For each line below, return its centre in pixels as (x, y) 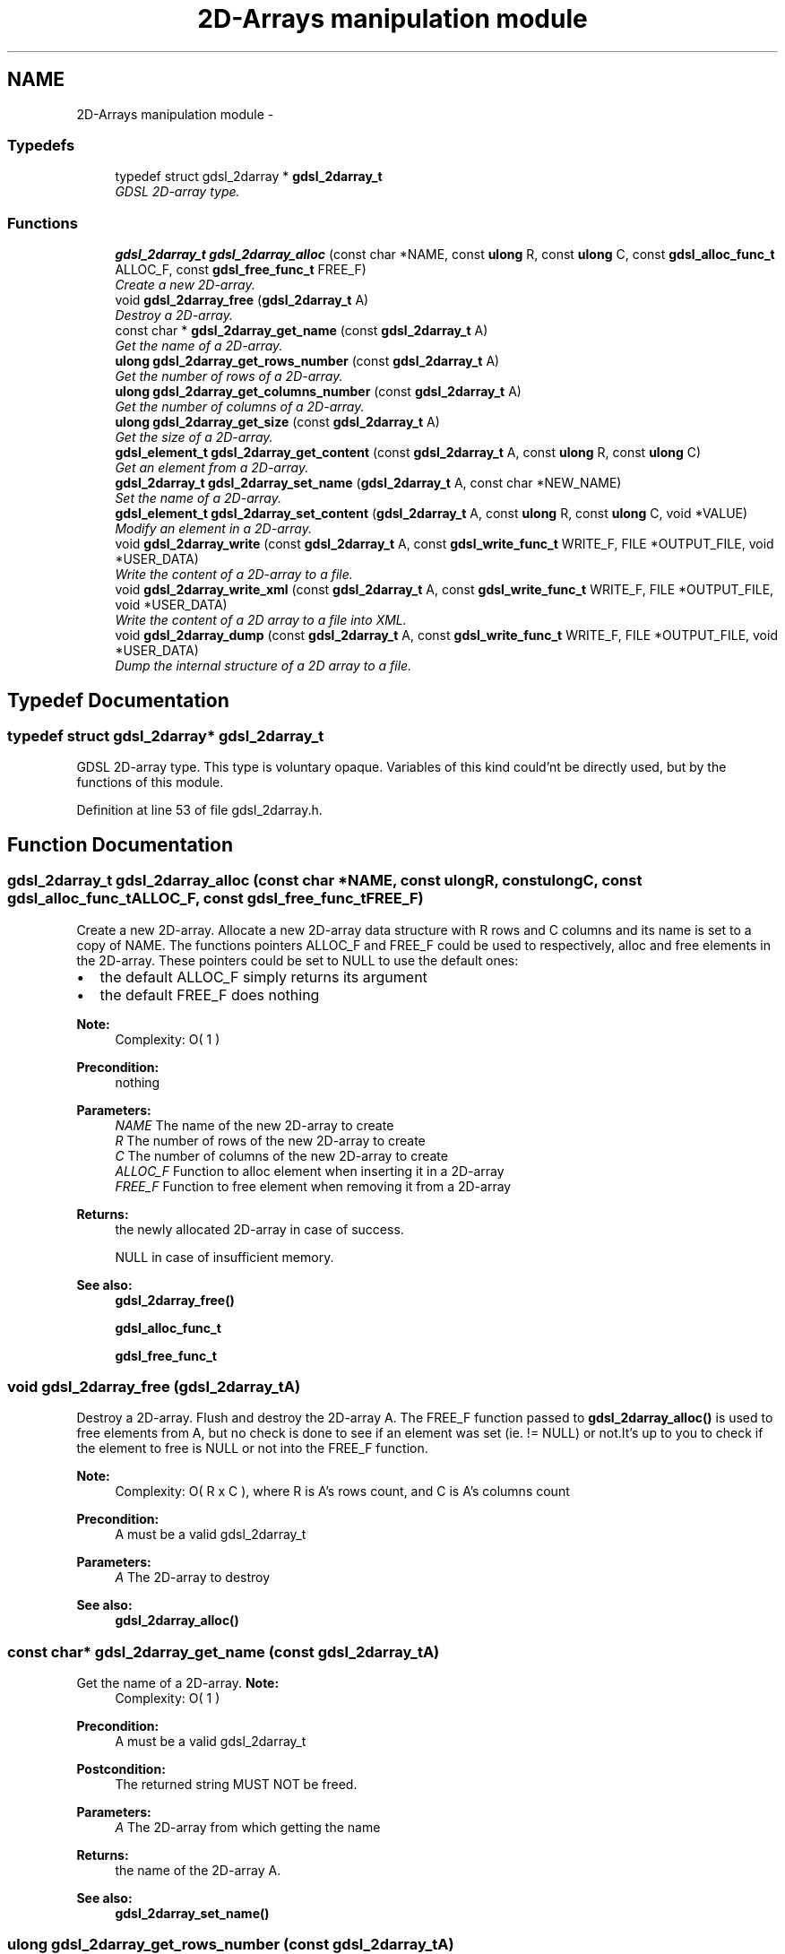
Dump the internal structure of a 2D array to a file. (263, 666)
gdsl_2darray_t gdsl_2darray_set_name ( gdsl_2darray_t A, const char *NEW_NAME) (368, 483)
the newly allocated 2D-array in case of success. (259, 1229)
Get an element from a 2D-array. (212, 468)
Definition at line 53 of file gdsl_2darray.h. (199, 810)
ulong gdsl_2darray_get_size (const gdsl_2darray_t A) (277, 422)
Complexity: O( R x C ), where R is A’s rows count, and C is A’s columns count (342, 1491)
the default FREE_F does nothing (210, 994)
